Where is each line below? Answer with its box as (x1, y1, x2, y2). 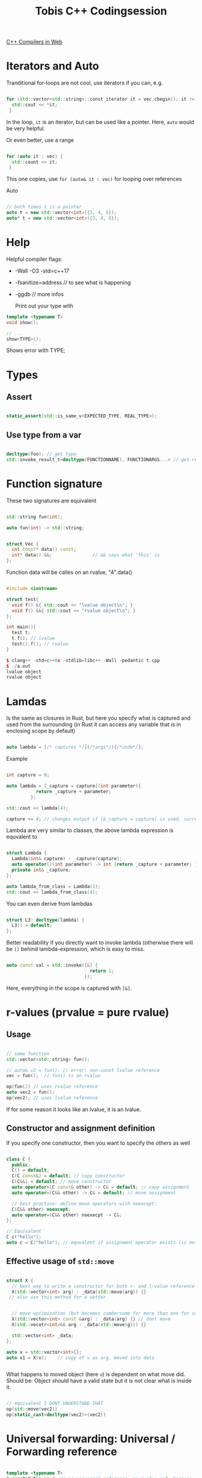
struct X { (6, 1277, 34, 1283)
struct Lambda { (6, 850, 47, 857)
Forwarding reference (6, 1445, 117, 1459)
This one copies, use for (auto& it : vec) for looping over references (6, 175, 182, 183)
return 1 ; (89, 968, 114, 974)
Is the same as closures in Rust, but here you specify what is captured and (6, 714, 191, 722)
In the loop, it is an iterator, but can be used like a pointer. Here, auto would (6, 118, 194, 125)
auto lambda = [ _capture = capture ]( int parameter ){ (6, 783, 141, 789)
